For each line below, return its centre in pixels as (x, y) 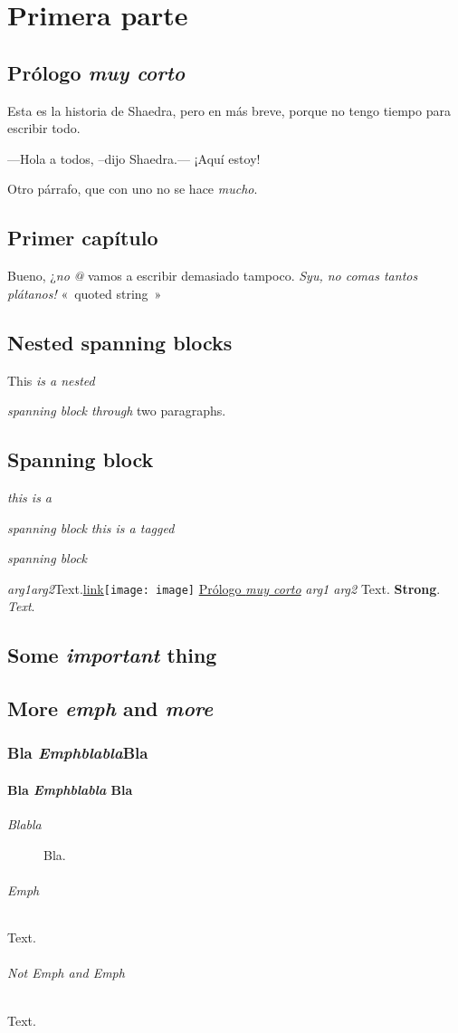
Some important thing (112, 655)
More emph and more (110, 708)
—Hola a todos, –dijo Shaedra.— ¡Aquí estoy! (134, 158)
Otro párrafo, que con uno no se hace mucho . (133, 189)
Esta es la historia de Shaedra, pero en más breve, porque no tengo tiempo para (229, 110)
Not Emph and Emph (66, 973)
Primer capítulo (83, 238)
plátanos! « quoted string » (85, 293)
